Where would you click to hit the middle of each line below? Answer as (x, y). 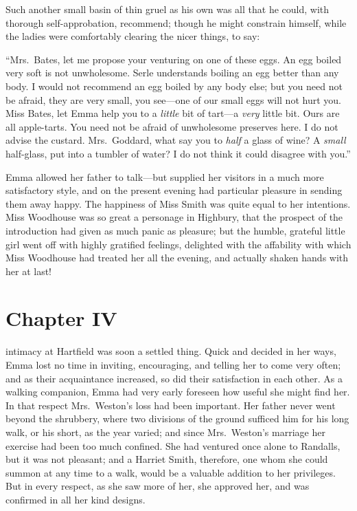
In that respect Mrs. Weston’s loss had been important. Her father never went (171, 405)
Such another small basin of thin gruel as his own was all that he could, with (168, 9)
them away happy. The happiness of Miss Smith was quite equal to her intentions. (178, 203)
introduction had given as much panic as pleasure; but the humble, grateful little (175, 230)
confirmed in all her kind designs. (76, 499)
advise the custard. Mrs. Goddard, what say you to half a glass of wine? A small (176, 140)
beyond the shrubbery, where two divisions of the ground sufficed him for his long (177, 418)
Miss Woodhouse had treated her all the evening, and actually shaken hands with (177, 258)
